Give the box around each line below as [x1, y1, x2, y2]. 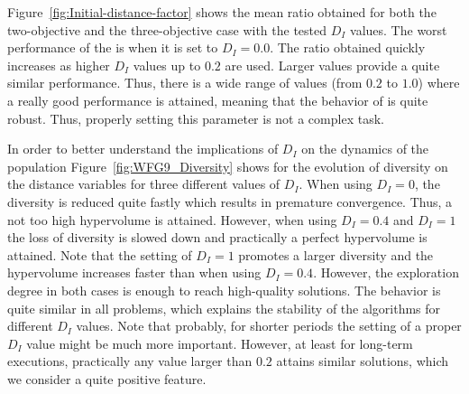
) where [418, 73, 460, 92]
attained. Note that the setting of [7, 245, 192, 264]
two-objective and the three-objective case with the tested [7, 20, 327, 39]
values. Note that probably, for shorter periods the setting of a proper [76, 316, 462, 335]
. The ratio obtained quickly [270, 38, 426, 57]
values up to [133, 55, 201, 74]
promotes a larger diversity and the [238, 245, 434, 264]
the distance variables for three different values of [7, 174, 280, 193]
